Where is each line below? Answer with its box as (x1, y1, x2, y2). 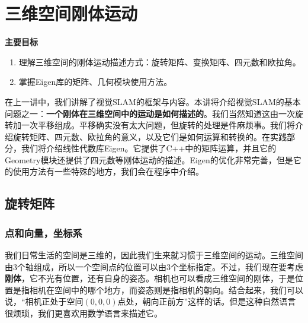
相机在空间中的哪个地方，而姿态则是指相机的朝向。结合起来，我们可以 (29, 283, 303, 296)
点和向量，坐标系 (5, 225, 82, 240)
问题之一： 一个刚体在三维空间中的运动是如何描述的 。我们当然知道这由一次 (5, 107, 295, 119)
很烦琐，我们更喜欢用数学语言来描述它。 (5, 307, 162, 319)
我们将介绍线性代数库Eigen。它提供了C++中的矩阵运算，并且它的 (21, 142, 277, 154)
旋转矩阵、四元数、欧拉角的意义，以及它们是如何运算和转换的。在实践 (12, 130, 287, 142)
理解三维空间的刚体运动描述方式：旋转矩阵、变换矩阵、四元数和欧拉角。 (18, 55, 301, 68)
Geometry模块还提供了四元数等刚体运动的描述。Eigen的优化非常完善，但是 (5, 153, 293, 166)
